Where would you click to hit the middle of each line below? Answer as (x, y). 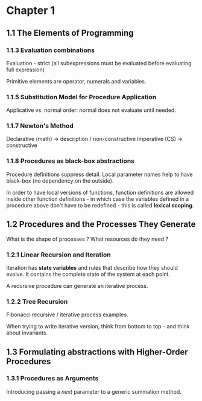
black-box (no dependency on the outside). (60, 181)
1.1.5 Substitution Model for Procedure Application (81, 97)
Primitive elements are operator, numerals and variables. (76, 81)
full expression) (26, 70)
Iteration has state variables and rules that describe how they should (92, 267)
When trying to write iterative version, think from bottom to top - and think (98, 327)
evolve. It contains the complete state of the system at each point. (88, 274)
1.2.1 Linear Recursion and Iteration (58, 255)
